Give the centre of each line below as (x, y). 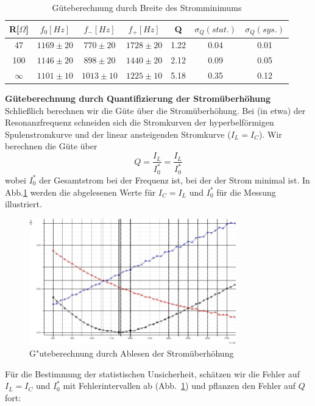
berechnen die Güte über (51, 146)
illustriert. (23, 204)
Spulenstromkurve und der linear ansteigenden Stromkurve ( (118, 134)
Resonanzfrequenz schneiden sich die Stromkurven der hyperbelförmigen (140, 122)
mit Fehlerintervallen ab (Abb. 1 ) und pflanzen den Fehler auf (179, 386)
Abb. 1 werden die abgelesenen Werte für (80, 192)
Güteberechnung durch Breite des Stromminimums (147, 7)
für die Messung (246, 192)
